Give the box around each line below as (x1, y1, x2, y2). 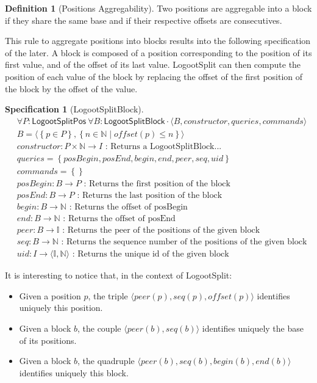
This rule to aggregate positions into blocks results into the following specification (5, 34, 311, 47)
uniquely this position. (19, 301, 103, 314)
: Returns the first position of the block (84, 179, 230, 188)
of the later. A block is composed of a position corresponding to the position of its (5, 46, 312, 59)
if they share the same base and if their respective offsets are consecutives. (5, 13, 282, 26)
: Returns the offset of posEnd (63, 214, 176, 224)
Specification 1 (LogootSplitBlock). (5, 103, 144, 115)
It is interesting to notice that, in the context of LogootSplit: (5, 269, 232, 282)
